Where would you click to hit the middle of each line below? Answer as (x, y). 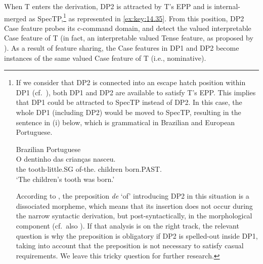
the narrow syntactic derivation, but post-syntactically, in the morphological (134, 216)
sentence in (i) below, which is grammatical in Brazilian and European (125, 122)
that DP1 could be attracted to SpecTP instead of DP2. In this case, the (129, 102)
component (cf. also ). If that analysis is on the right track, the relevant (127, 225)
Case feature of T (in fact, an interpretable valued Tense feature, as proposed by (129, 38)
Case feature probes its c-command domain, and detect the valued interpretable (128, 28)
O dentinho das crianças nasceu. (66, 159)
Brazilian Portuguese (48, 149)
